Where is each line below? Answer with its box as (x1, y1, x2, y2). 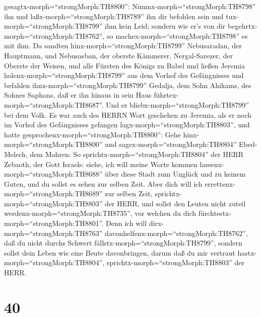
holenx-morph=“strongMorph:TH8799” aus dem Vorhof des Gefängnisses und (4, 70, 244, 81)
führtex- (154, 90, 179, 100)
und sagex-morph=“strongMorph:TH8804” (105, 139, 237, 149)
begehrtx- (228, 21, 257, 31)
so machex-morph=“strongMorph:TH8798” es (107, 30, 248, 41)
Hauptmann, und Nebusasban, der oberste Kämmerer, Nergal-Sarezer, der (4, 50, 233, 60)
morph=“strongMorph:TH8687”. (4, 99, 104, 110)
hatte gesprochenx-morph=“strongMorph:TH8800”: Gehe (4, 129, 181, 139)
